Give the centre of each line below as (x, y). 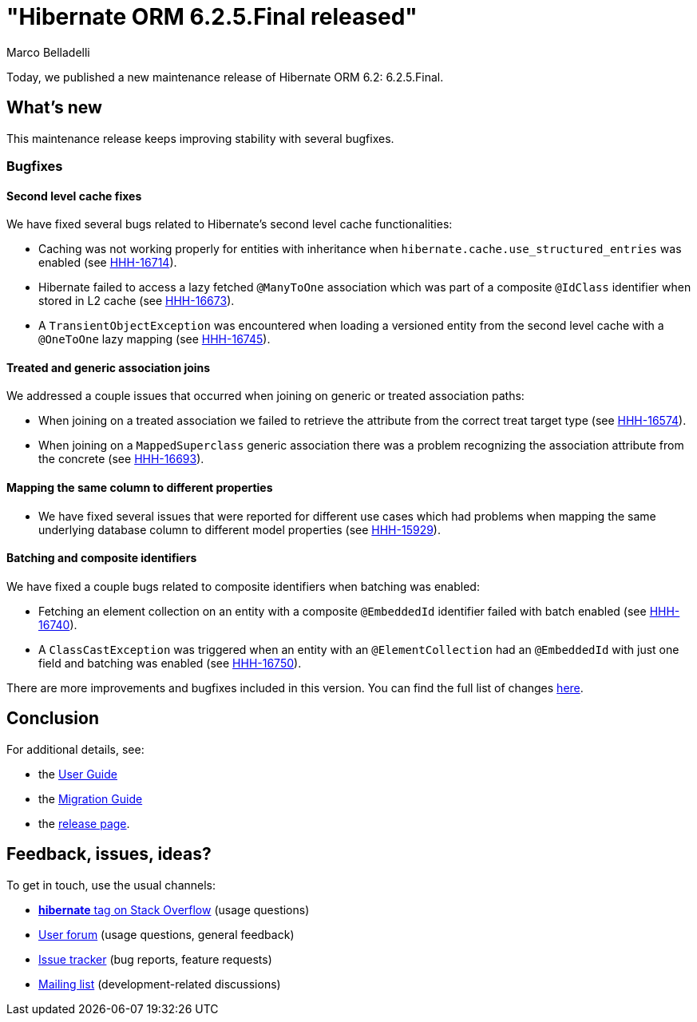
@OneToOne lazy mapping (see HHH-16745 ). (154, 339)
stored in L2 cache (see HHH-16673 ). (137, 301)
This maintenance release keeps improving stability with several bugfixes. (200, 138)
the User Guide (78, 774)
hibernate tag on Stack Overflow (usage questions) (174, 909)
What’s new (54, 108)
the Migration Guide (91, 798)
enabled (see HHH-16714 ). (108, 263)
